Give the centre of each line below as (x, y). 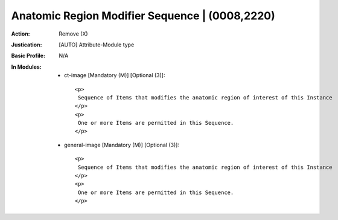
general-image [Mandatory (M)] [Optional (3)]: (122, 145)
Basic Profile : (28, 56)
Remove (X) (73, 34)
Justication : (27, 45)
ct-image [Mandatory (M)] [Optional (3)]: (115, 75)
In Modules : (26, 67)
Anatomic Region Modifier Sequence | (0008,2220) (143, 16)
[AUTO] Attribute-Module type (97, 45)
